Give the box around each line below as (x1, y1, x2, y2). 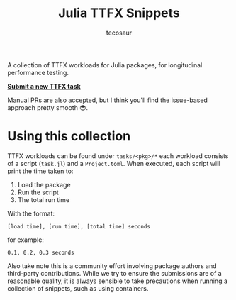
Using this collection (7, 128, 131, 145)
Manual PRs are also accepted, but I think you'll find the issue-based (7, 96, 208, 104)
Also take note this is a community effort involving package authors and (7, 261, 217, 270)
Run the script (17, 188, 59, 196)
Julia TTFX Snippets (57, 5, 181, 21)
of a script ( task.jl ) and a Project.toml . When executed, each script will (7, 159, 220, 167)
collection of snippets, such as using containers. (7, 284, 149, 292)
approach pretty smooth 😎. (7, 103, 89, 111)
